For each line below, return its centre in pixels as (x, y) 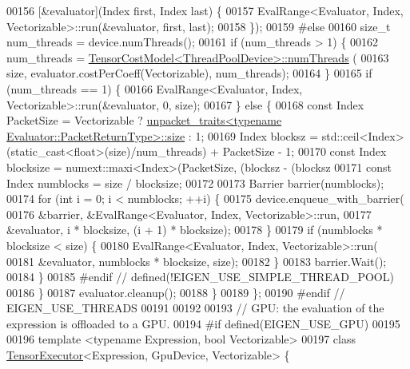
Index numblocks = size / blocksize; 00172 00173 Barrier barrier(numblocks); (195, 183)
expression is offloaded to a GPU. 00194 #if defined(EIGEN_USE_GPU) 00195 (203, 323)
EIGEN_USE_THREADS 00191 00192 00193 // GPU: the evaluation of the (195, 308)
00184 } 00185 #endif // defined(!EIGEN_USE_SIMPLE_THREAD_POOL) (200, 277)
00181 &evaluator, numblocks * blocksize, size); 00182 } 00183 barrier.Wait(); (197, 261)
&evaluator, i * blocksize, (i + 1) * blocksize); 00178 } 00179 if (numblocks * (195, 230)
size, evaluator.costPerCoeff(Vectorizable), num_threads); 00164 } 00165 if (189, 73)
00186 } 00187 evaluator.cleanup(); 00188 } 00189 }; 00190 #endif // (176, 292)
